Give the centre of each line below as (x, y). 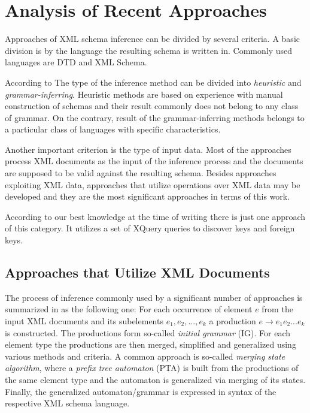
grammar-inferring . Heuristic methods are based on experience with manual (144, 94)
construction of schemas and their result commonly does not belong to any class (152, 106)
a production (232, 321)
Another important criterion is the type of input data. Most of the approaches (148, 149)
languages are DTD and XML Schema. (76, 62)
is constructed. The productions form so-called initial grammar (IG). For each (148, 332)
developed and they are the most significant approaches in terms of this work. (148, 196)
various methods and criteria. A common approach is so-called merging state (145, 356)
